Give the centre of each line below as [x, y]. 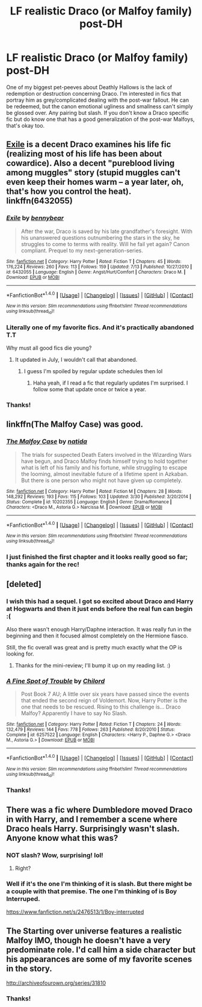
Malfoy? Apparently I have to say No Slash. [74, 713]
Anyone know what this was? [62, 838]
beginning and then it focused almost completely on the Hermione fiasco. [97, 636]
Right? [23, 868]
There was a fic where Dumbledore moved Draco [99, 810]
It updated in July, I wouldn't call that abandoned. [76, 359]
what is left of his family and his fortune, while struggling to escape [104, 467]
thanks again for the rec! [43, 565]
